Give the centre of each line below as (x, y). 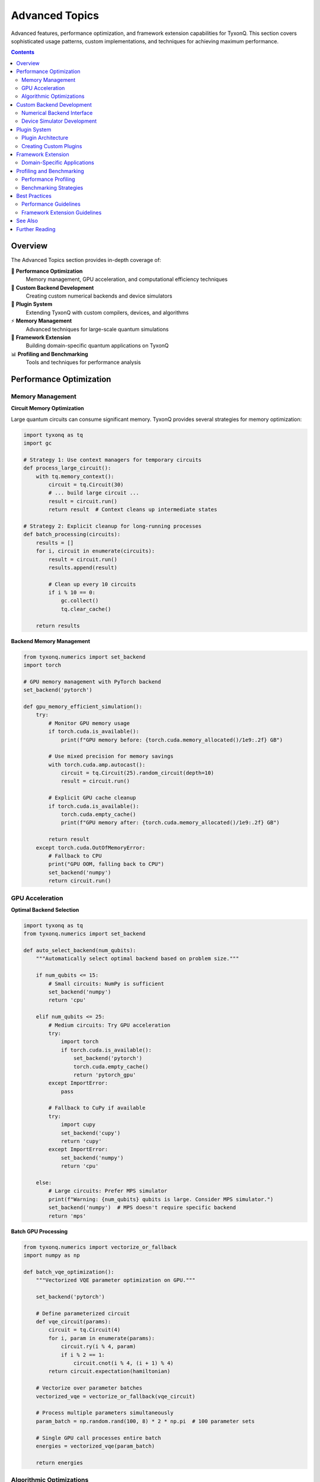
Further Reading (36, 229)
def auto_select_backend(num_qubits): (80, 951)
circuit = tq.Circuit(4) (84, 1330)
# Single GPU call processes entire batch (98, 1438)
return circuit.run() (80, 881)
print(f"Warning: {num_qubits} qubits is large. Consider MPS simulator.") (161, 1199)
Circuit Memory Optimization (47, 408)
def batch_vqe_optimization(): (69, 1272)
